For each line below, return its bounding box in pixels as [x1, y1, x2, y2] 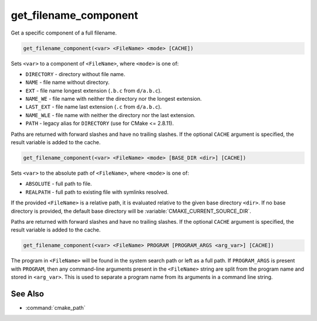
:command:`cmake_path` [25, 305, 86, 311]
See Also [11, 289, 44, 299]
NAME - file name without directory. [25, 79, 110, 86]
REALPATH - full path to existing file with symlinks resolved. [25, 188, 169, 196]
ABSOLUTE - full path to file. [25, 180, 92, 187]
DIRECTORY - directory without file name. [25, 70, 126, 77]
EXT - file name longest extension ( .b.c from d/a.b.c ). [25, 87, 162, 94]
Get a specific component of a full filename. [11, 29, 117, 36]
